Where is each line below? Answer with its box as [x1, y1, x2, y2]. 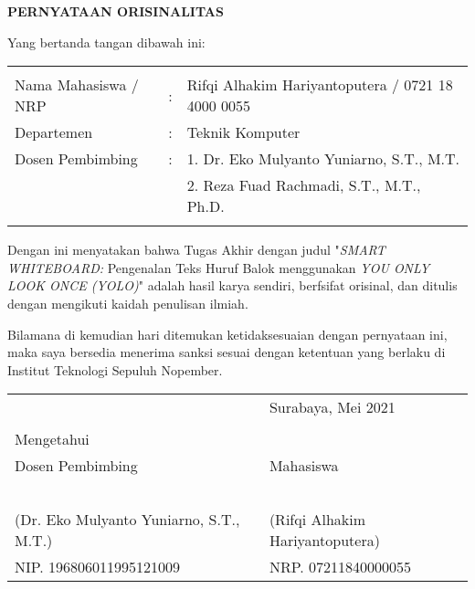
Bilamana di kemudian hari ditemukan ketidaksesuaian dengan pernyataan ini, [7, 324, 448, 343]
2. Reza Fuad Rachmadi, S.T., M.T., [186, 174, 421, 196]
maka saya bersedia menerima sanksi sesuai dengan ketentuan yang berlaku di [7, 342, 446, 362]
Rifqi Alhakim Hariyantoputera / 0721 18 [186, 74, 453, 96]
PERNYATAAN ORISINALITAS [7, 2, 224, 20]
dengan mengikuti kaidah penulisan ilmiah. [7, 293, 248, 312]
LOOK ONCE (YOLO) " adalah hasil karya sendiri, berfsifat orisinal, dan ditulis [7, 276, 458, 295]
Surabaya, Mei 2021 [269, 396, 396, 418]
